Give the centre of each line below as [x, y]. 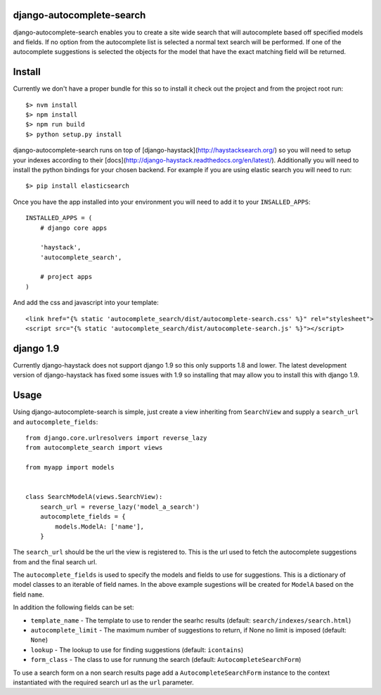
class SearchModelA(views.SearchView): [94, 497]
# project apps [66, 277]
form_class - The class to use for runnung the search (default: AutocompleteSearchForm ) [166, 660]
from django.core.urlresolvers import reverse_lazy [116, 438]
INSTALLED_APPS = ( [59, 218]
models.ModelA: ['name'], [99, 526]
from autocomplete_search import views [94, 448]
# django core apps [73, 228]
